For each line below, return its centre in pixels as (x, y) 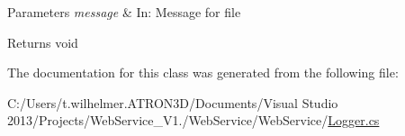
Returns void (43, 42)
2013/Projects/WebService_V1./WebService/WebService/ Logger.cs (193, 120)
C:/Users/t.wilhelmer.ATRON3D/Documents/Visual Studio (173, 102)
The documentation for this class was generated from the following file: (203, 73)
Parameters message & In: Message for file (124, 12)
